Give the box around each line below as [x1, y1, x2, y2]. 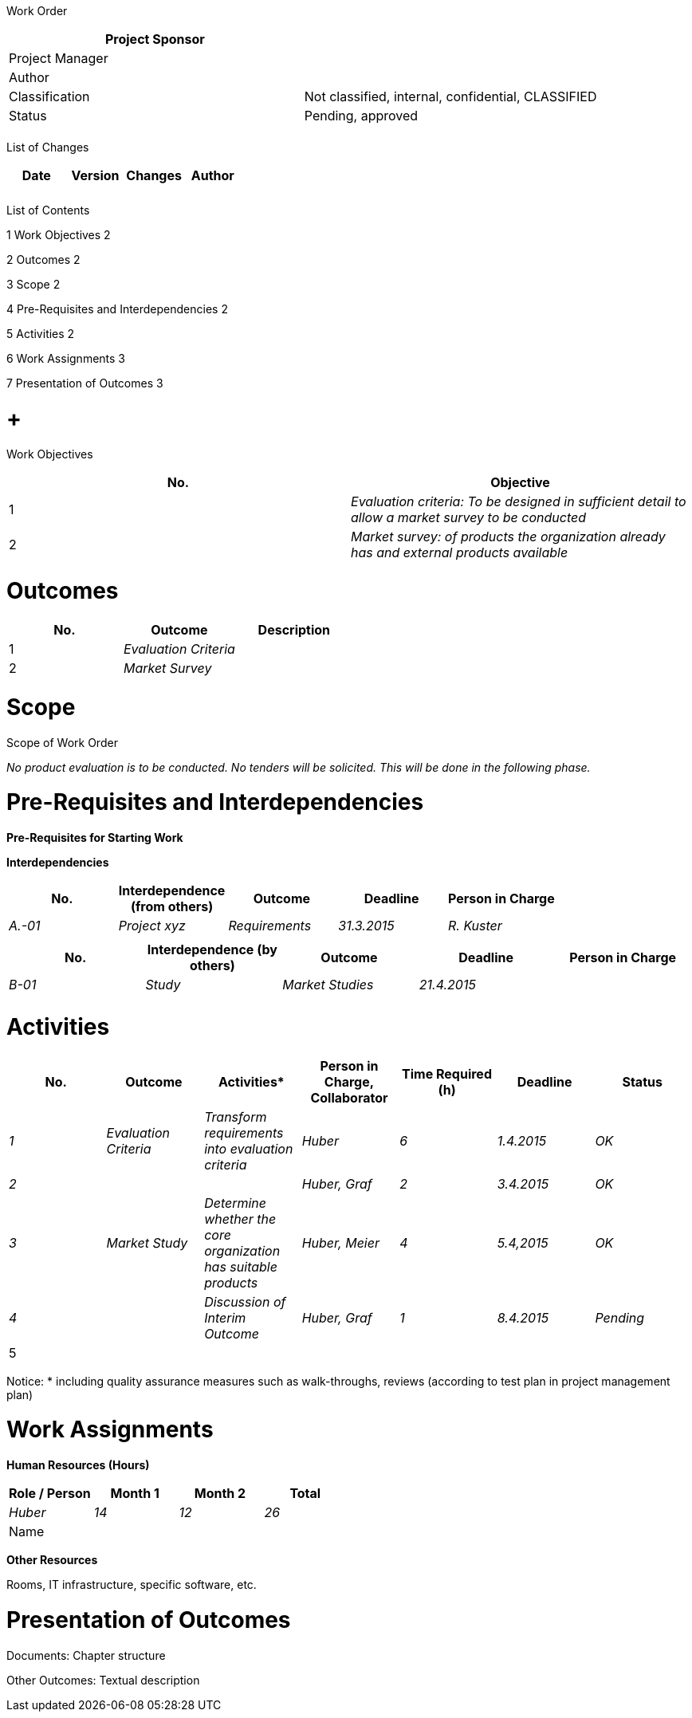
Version [71, 167, 120, 183]
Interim [204, 1309, 246, 1326]
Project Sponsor [104, 31, 205, 47]
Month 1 [110, 1485, 159, 1501]
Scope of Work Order [6, 735, 118, 749]
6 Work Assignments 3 [6, 352, 126, 365]
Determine [204, 1194, 267, 1211]
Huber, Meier [301, 1234, 379, 1251]
